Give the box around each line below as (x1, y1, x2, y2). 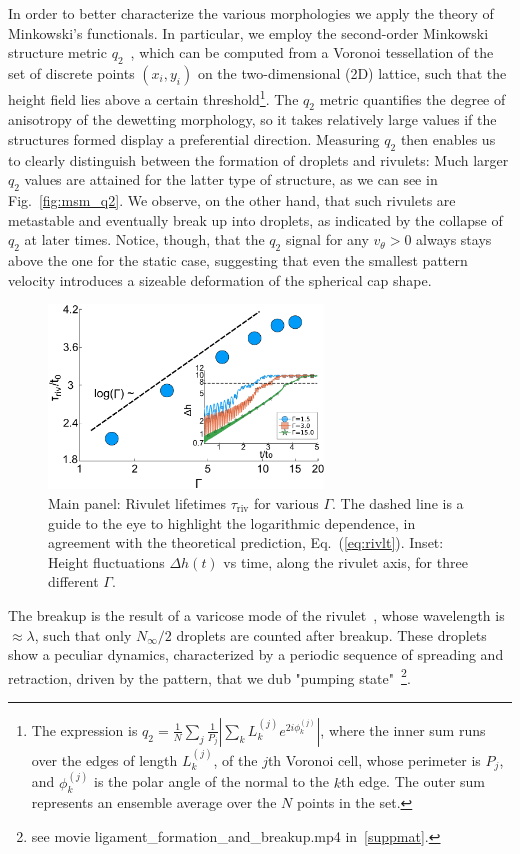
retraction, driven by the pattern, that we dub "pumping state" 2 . (8, 664, 411, 688)
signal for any (285, 229, 369, 250)
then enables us (400, 129, 496, 150)
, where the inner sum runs (320, 719, 486, 740)
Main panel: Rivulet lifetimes (48, 492, 227, 513)
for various (253, 492, 319, 513)
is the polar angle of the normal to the (94, 771, 330, 792)
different (48, 571, 99, 592)
